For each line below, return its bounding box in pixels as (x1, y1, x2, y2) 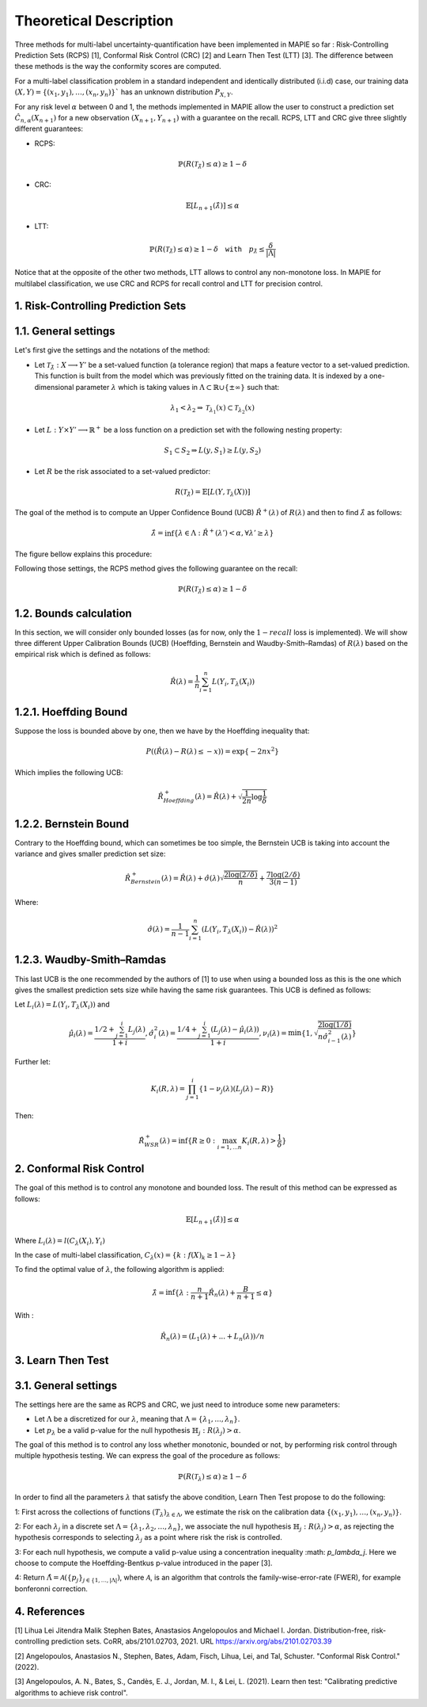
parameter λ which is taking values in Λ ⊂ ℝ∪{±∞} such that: (75, 382, 280, 391)
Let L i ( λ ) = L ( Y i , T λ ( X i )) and (14, 999, 110, 1011)
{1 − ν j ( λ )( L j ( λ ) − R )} (198, 1084, 274, 1095)
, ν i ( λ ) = (259, 1029, 288, 1039)
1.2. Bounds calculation (14, 606, 132, 620)
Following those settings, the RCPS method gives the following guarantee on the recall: (14, 563, 298, 574)
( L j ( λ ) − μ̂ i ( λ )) (210, 1025, 260, 1036)
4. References (14, 1605, 85, 1618)
